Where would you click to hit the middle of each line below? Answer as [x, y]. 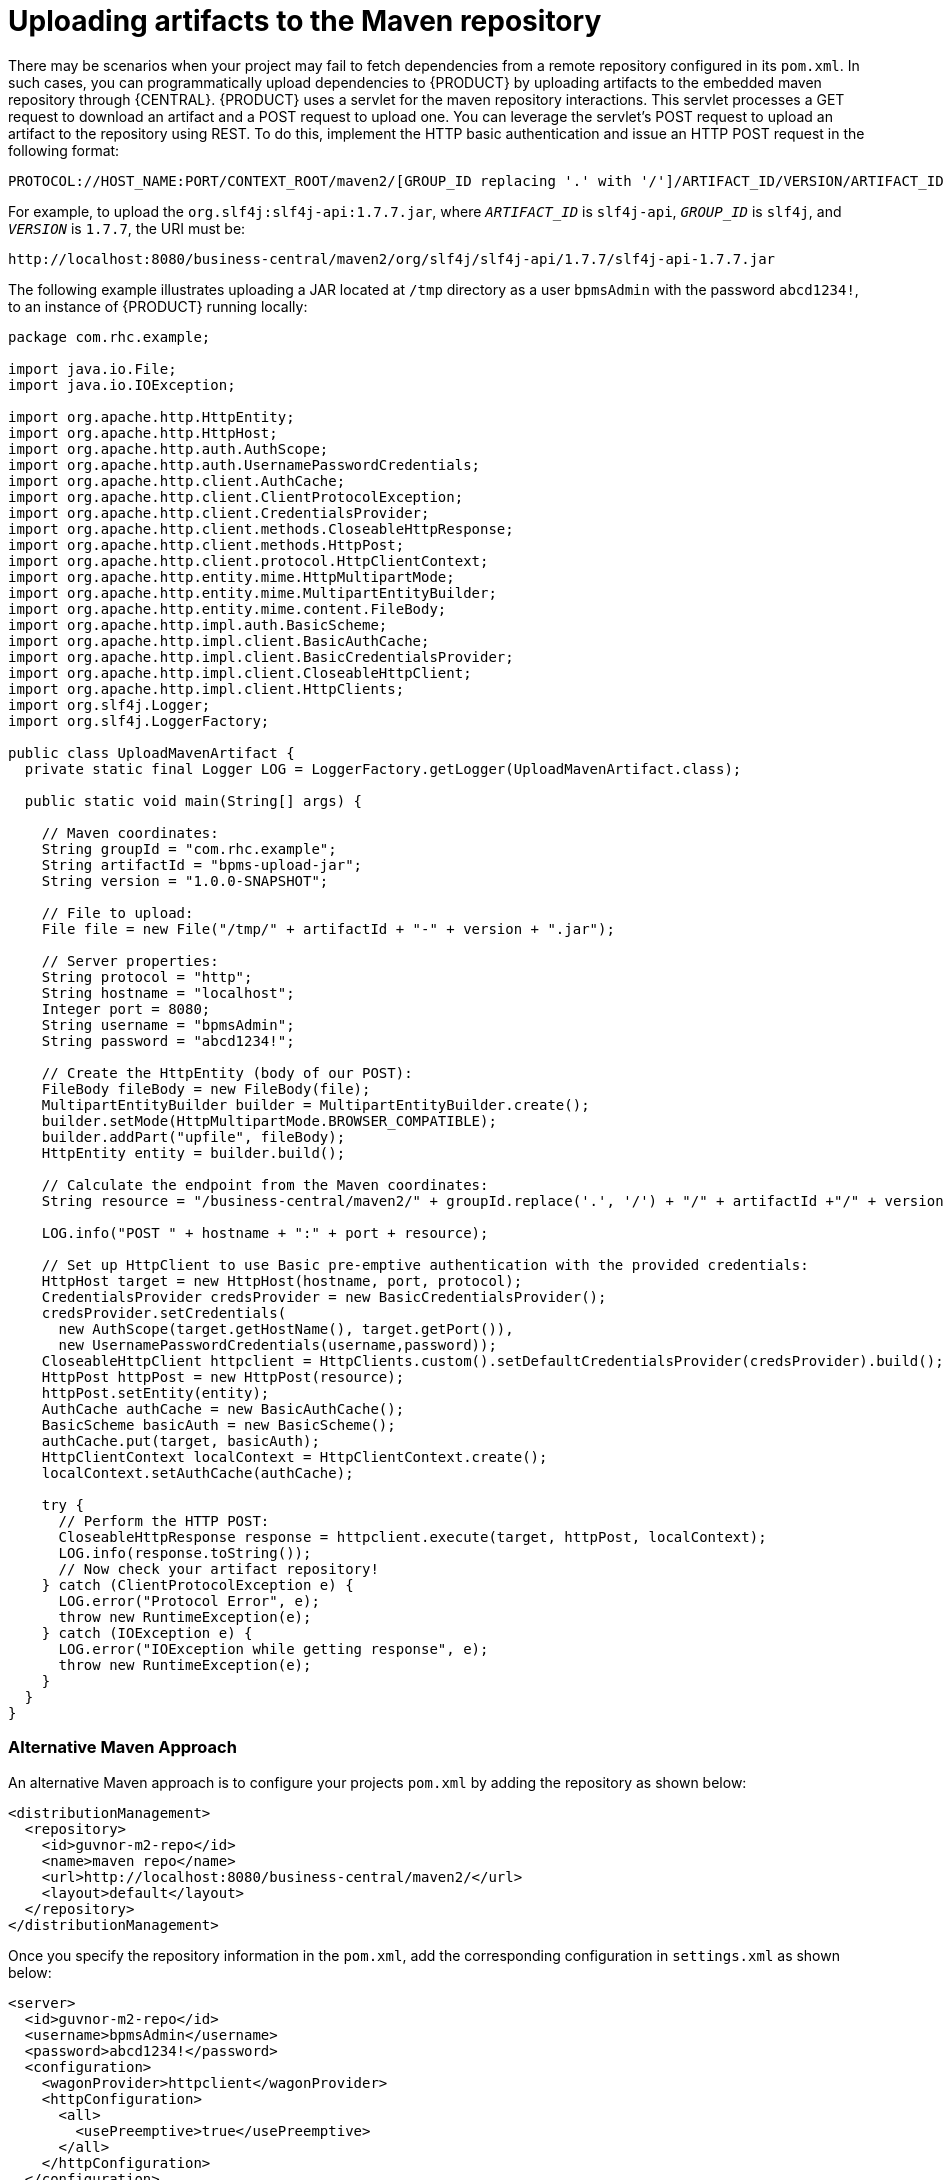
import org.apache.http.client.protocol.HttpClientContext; [248, 560]
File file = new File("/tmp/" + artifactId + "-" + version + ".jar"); [328, 928]
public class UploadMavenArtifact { [151, 752]
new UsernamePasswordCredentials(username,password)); [277, 1344]
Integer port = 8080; [126, 1008]
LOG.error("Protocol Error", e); [189, 1600]
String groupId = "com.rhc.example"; [189, 848]
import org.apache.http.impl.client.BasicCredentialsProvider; [261, 656]
